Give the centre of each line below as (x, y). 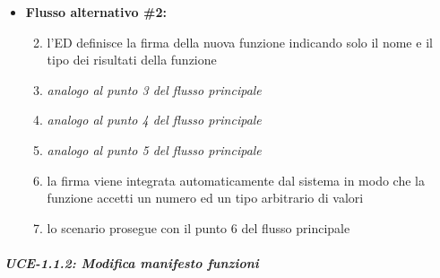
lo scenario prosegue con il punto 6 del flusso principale (198, 227)
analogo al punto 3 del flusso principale (154, 89)
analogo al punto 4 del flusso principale (154, 120)
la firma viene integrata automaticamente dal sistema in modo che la (236, 180)
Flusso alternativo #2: (96, 12)
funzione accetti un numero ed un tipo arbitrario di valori (205, 198)
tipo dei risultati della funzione (132, 60)
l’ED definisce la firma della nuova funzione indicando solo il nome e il (240, 42)
